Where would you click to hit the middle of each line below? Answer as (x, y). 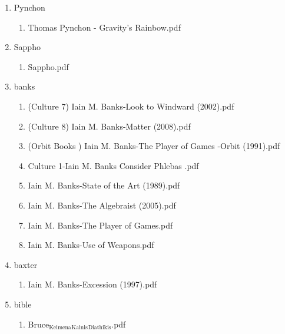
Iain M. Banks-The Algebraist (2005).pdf (102, 205)
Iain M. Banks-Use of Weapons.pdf (91, 245)
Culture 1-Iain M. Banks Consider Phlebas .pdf (113, 165)
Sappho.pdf (48, 66)
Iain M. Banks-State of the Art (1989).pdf (104, 185)
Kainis (79, 327)
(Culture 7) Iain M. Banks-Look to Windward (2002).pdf (131, 106)
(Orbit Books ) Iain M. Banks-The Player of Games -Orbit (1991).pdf (154, 146)
